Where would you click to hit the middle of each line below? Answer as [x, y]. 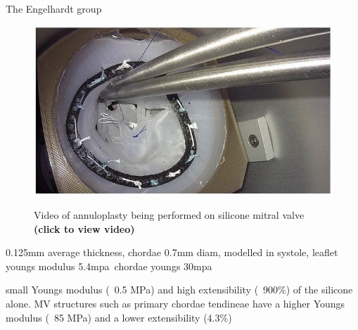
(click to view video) [84, 228]
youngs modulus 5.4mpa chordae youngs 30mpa [109, 266]
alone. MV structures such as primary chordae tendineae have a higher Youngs [175, 304]
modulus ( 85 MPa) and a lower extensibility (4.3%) [119, 317]
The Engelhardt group [54, 8]
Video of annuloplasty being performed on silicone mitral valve [169, 215]
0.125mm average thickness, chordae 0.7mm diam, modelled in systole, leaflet [172, 252]
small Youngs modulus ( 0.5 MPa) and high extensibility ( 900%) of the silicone [179, 290]
